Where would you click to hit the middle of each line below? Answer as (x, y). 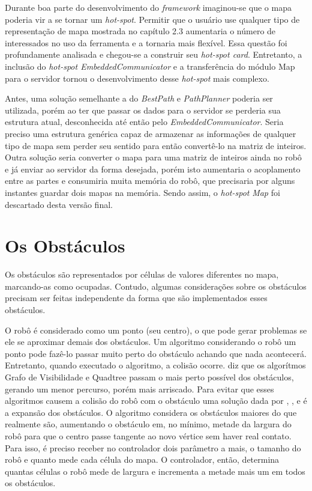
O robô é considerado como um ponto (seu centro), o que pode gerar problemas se (156, 330)
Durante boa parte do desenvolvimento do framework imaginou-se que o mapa (148, 7)
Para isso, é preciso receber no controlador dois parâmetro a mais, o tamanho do (153, 447)
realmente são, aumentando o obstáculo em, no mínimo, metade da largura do (148, 424)
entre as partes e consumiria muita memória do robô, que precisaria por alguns (150, 181)
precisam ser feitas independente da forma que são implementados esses (136, 298)
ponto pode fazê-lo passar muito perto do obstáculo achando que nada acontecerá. (156, 353)
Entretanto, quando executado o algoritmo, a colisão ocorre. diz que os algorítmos (155, 365)
